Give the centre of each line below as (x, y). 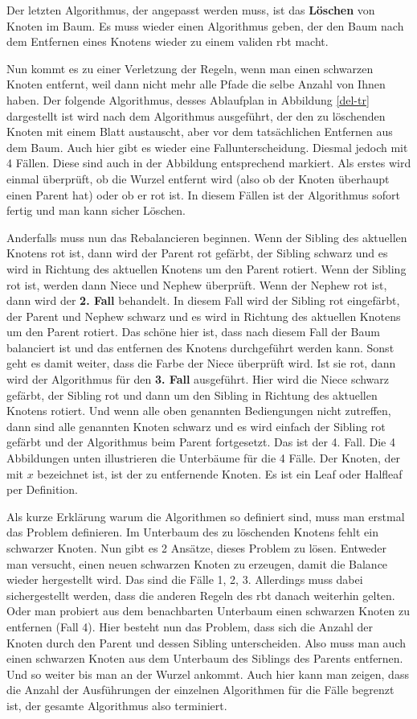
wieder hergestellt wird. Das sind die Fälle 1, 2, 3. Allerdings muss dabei (185, 579)
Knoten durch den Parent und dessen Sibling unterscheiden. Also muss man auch (206, 642)
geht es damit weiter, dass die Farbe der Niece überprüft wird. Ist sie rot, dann (201, 363)
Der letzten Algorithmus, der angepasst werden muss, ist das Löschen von (191, 10)
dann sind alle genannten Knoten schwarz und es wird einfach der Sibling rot (196, 426)
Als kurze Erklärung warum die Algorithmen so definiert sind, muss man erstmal (206, 516)
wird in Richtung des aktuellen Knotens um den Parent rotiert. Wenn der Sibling (206, 268)
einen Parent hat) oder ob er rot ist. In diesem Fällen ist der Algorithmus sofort (203, 194)
